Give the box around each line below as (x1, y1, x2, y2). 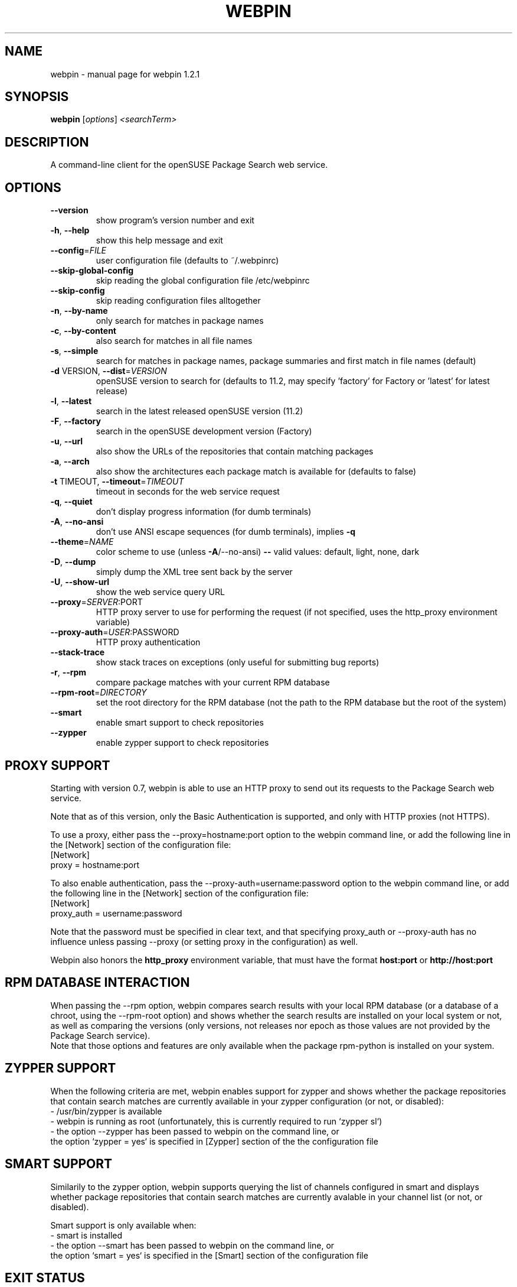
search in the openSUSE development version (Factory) (96, 426, 312, 437)
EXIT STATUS (5, 1270, 85, 1285)
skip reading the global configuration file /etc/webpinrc (96, 275, 310, 286)
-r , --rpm (50, 667, 87, 678)
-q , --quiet (50, 496, 93, 507)
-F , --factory (50, 416, 101, 427)
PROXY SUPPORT (5, 758, 110, 773)
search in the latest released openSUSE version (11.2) (96, 406, 303, 417)
